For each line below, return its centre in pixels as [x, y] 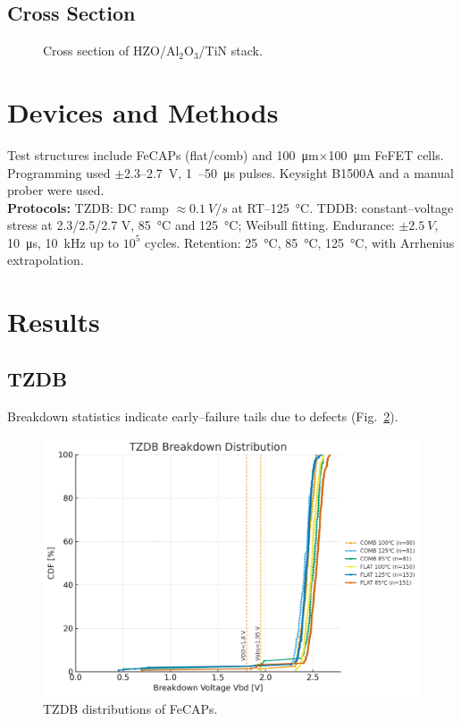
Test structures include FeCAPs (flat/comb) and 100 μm [163, 154]
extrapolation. [46, 260]
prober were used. [56, 190]
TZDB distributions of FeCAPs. [130, 709]
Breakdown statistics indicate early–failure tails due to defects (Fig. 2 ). [203, 416]
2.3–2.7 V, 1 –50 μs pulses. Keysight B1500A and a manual [289, 172]
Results [54, 322]
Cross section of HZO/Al [111, 51]
